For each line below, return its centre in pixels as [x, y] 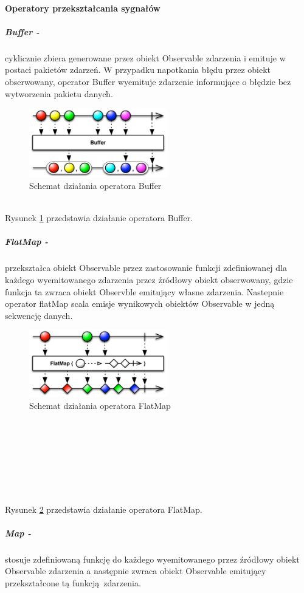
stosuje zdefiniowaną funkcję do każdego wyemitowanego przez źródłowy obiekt [152, 559]
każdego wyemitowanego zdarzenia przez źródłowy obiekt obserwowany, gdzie [149, 280]
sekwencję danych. [39, 315]
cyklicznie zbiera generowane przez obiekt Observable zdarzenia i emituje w [145, 57]
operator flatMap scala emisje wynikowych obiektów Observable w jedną [140, 303]
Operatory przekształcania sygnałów [83, 8]
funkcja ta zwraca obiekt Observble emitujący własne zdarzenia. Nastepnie [144, 291]
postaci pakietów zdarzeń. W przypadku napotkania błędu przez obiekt [138, 70]
